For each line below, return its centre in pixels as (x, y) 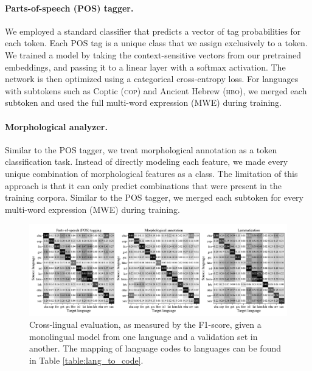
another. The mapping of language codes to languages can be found (155, 348)
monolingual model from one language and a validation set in (144, 336)
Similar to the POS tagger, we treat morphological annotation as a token (141, 149)
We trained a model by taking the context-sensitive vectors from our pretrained (153, 54)
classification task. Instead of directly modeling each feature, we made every (147, 161)
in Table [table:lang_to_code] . (86, 360)
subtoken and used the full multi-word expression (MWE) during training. (143, 102)
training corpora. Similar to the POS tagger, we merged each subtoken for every (154, 197)
